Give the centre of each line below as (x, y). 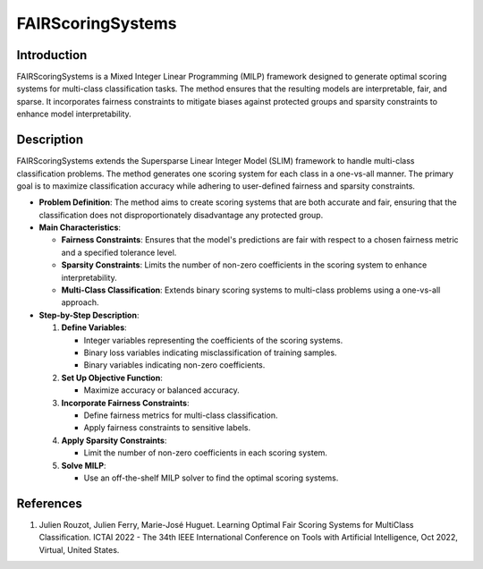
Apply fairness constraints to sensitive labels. (167, 428)
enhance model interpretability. (74, 114)
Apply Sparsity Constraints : (114, 440)
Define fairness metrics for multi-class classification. (181, 415)
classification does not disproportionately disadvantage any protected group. (181, 215)
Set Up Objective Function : (112, 378)
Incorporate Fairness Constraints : (125, 403)
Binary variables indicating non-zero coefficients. (174, 365)
